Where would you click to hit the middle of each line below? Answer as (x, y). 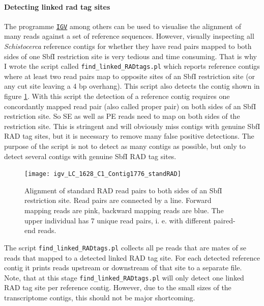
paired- (224, 220)
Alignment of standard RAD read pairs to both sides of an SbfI (123, 190)
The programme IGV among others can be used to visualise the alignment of (123, 26)
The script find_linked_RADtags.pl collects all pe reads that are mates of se (125, 247)
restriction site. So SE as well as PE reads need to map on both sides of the (122, 116)
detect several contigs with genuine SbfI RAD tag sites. (90, 156)
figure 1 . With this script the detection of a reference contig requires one (117, 96)
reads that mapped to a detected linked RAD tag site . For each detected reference (132, 257)
